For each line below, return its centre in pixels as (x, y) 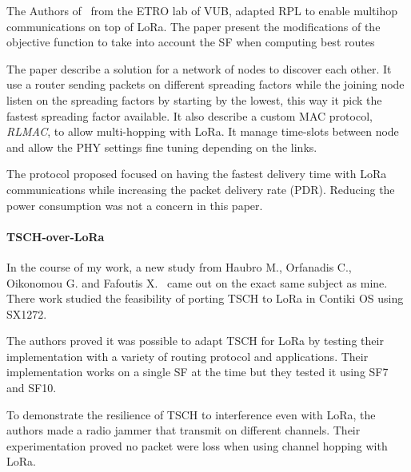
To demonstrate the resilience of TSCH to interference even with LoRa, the (191, 414)
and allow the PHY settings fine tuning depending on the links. (162, 147)
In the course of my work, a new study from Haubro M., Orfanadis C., (179, 266)
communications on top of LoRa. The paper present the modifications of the (194, 26)
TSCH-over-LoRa (56, 236)
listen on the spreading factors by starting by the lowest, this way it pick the (194, 99)
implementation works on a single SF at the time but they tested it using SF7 (198, 372)
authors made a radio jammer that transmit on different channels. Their (184, 430)
